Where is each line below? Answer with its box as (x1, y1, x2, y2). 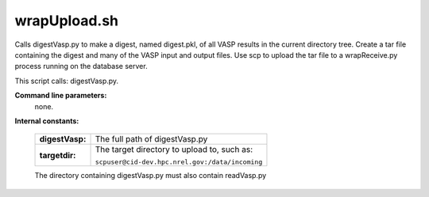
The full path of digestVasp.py (95, 134, 208, 145)
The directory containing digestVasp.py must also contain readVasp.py (34, 171, 267, 180)
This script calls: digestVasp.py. (14, 76, 119, 85)
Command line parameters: (14, 91, 107, 100)
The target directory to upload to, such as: (95, 144, 253, 155)
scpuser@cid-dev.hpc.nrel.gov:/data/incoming (95, 158, 263, 166)
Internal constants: (14, 116, 79, 126)
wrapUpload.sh (14, 12, 119, 29)
